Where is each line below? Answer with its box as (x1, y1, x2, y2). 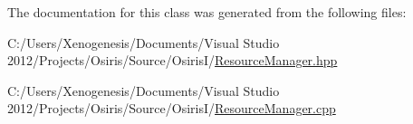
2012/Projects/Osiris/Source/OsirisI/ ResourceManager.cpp (7, 99, 336, 118)
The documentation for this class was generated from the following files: (7, 3, 407, 21)
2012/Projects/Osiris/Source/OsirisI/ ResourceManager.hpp (7, 51, 338, 70)
